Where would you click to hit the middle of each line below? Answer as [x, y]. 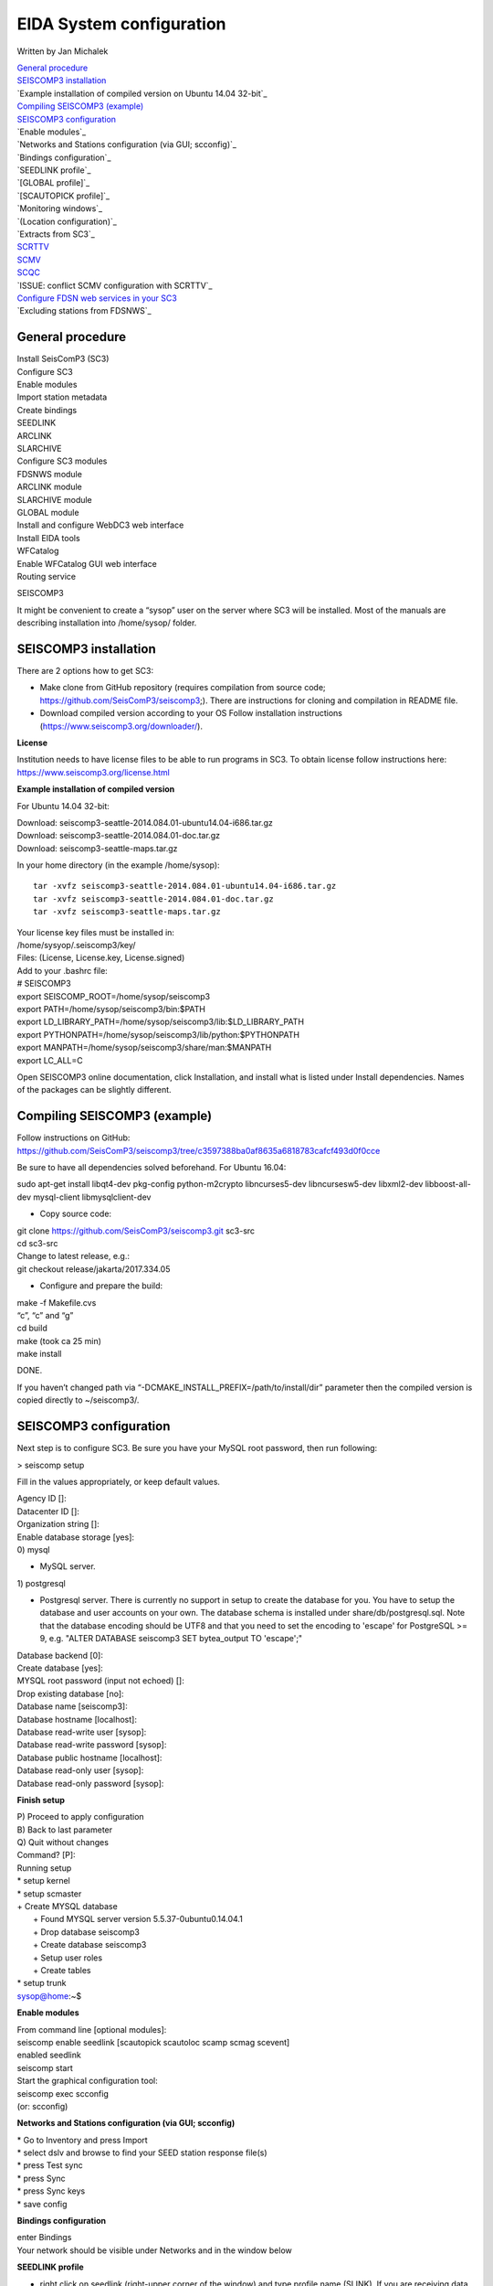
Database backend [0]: [60, 1655]
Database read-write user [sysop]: [82, 1732]
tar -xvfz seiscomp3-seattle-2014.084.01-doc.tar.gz [153, 899]
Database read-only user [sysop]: [80, 1770]
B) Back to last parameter [65, 1830]
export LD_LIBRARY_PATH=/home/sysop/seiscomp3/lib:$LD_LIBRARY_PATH [161, 1022]
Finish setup [41, 1800]
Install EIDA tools [49, 538]
